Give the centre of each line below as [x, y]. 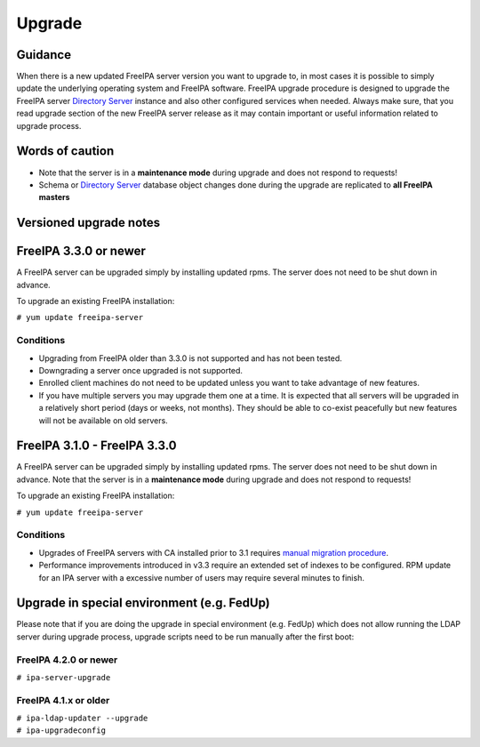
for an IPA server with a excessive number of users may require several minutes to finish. [201, 577]
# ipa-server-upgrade [64, 677]
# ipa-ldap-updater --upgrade [82, 719]
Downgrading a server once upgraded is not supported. [141, 370]
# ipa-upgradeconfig [61, 731]
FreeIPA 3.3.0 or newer [81, 251]
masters [54, 197]
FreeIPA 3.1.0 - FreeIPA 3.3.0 [96, 446]
